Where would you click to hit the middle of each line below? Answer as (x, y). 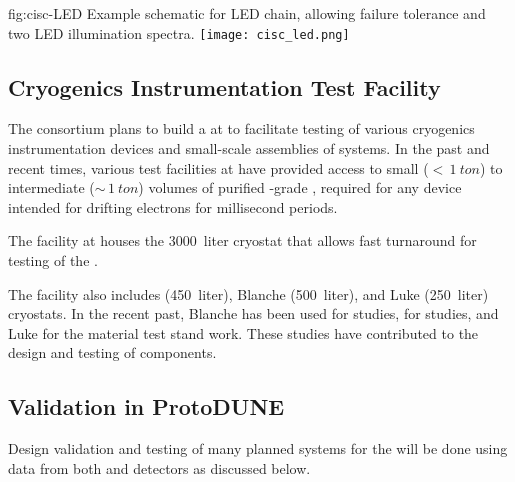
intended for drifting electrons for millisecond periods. (173, 206)
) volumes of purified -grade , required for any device (300, 187)
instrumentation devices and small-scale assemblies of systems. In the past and (249, 148)
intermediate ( (51, 187)
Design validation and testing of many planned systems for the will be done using (258, 448)
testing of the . (53, 260)
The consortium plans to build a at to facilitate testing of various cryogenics (241, 128)
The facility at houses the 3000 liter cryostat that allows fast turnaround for (242, 240)
